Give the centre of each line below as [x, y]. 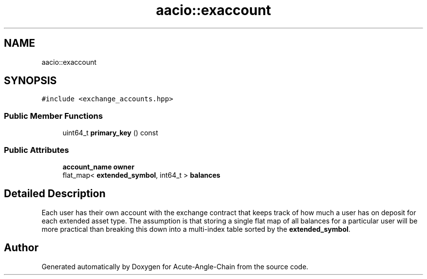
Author [21, 248]
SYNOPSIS [30, 81]
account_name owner [98, 167]
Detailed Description [55, 194]
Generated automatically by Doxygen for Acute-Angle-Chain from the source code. [175, 266]
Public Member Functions [53, 116]
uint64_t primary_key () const [110, 133]
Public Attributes [37, 150]
